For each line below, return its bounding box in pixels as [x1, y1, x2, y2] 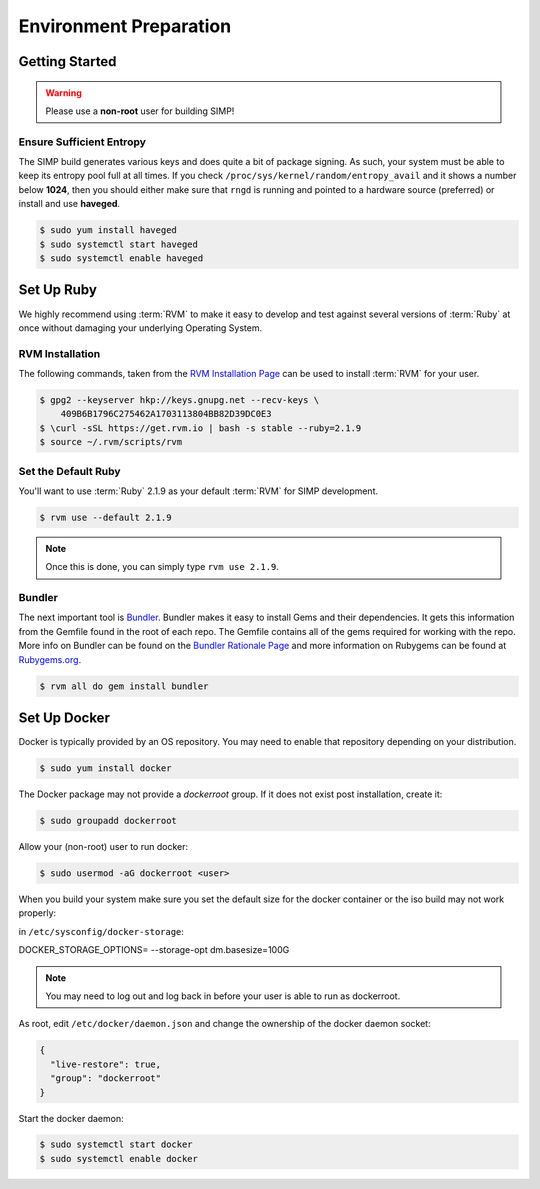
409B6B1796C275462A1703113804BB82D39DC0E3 [60, 408, 272, 420]
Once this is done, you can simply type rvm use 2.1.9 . [45, 561, 280, 573]
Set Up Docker [18, 710, 110, 727]
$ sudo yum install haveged [39, 225, 177, 236]
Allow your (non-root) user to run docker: [18, 841, 189, 853]
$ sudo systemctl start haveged [39, 238, 199, 250]
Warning [45, 86, 82, 99]
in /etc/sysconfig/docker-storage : [18, 925, 185, 937]
